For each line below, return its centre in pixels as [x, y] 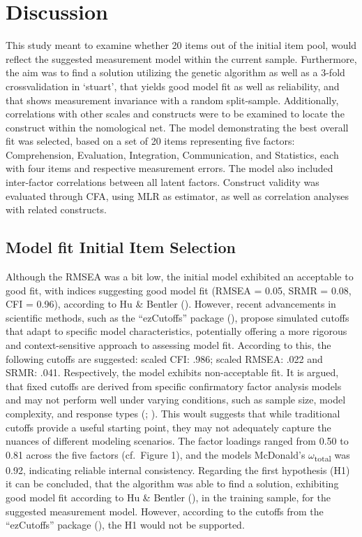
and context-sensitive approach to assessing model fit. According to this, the [168, 345]
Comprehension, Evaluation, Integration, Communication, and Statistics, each [172, 154]
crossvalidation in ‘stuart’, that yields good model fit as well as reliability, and [173, 86]
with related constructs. [56, 209]
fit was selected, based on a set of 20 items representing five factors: [150, 141]
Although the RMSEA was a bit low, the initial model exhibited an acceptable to [180, 277]
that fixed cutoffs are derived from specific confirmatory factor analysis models [174, 386]
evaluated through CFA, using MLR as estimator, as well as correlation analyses [178, 195]
